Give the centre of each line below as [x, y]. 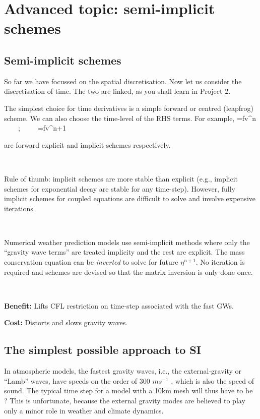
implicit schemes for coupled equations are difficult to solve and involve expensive [130, 198]
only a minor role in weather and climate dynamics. [84, 410]
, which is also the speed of [213, 380]
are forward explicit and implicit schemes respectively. [87, 144]
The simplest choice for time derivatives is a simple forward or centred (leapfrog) [129, 108]
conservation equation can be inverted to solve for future [91, 262]
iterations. [20, 208]
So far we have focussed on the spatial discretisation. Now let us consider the [123, 81]
